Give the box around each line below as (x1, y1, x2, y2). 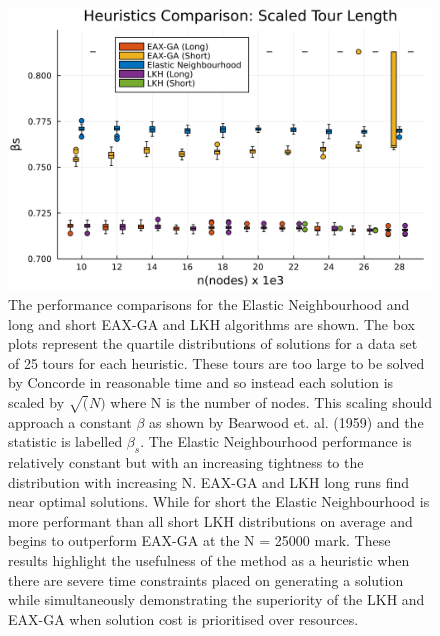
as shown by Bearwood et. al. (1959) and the (149, 411, 424, 432)
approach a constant (8, 411, 132, 432)
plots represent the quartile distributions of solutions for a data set (8, 333, 418, 354)
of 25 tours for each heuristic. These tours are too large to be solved (8, 352, 425, 373)
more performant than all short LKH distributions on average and (8, 510, 413, 531)
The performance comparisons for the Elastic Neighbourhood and (8, 293, 410, 314)
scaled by (8, 391, 65, 412)
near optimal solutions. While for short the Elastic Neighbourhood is (8, 491, 430, 512)
